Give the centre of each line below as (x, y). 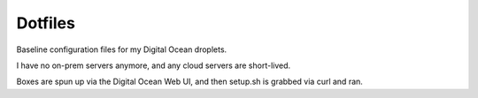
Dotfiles (46, 23)
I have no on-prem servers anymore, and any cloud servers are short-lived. (154, 65)
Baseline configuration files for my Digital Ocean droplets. (122, 49)
